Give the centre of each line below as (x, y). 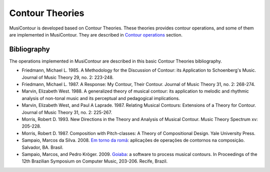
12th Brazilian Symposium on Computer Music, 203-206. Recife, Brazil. (95, 161)
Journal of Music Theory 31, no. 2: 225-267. (67, 112)
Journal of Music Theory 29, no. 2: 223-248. (68, 77)
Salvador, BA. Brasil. (42, 147)
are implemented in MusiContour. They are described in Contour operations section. (96, 34)
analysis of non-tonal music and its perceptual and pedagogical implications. (101, 98)
